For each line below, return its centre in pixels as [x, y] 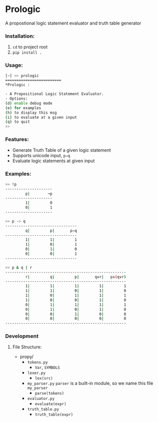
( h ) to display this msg [31, 113]
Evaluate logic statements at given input [53, 161]
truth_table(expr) [54, 415]
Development [22, 336]
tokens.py [37, 362]
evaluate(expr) [50, 404]
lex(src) [44, 378]
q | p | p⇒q [51, 231]
